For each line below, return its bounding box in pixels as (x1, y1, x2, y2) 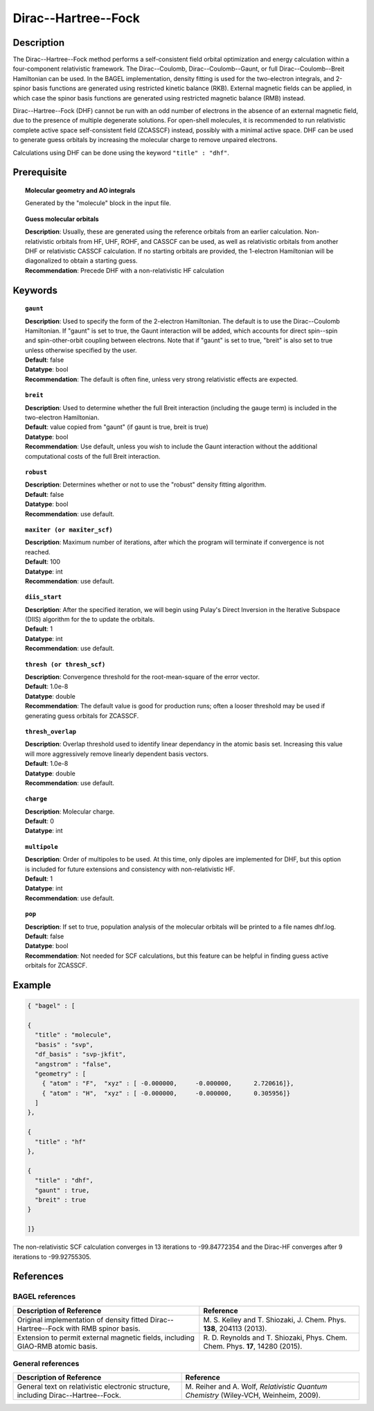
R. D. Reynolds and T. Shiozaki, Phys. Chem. (203, 1333, 348, 1342)
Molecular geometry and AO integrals (25, 186, 136, 194)
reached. (25, 547, 51, 556)
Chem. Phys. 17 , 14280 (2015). (203, 1341, 303, 1351)
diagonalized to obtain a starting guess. (25, 256, 138, 265)
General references (12, 1359, 80, 1369)
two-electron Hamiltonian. (25, 413, 100, 422)
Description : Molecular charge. (25, 807, 115, 816)
